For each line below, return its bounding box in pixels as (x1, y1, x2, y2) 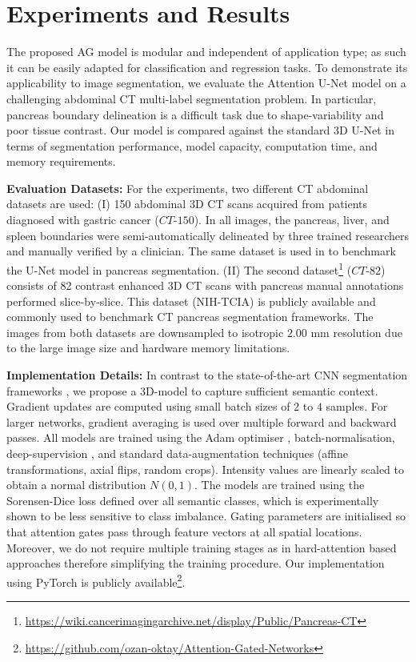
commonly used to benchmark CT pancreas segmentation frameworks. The (6, 308, 374, 325)
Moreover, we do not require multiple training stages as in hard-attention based (6, 539, 397, 556)
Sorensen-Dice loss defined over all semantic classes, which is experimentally (6, 491, 379, 508)
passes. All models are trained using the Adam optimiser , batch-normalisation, (6, 429, 395, 446)
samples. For (326, 398, 388, 415)
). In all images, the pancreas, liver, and (194, 211, 390, 228)
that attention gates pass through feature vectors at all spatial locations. (6, 524, 362, 540)
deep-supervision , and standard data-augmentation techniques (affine (6, 445, 349, 462)
